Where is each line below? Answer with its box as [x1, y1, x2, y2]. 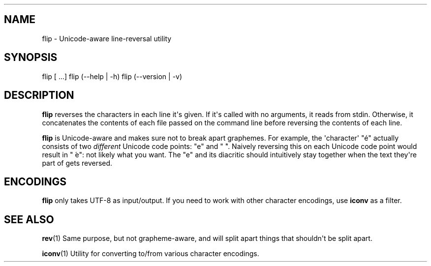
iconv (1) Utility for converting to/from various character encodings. [42, 249, 259, 258]
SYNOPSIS [4, 51, 58, 64]
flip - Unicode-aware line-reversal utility [42, 34, 172, 43]
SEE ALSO [4, 213, 54, 226]
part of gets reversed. [42, 158, 113, 167]
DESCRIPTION [4, 89, 74, 102]
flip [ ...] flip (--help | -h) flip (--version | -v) [42, 72, 183, 81]
